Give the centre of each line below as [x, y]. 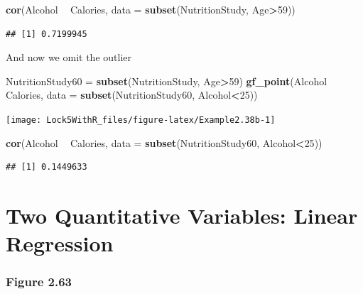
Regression [60, 243]
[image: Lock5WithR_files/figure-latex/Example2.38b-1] [141, 120]
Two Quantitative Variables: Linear [182, 215]
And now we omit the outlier [69, 57]
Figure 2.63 [39, 282]
